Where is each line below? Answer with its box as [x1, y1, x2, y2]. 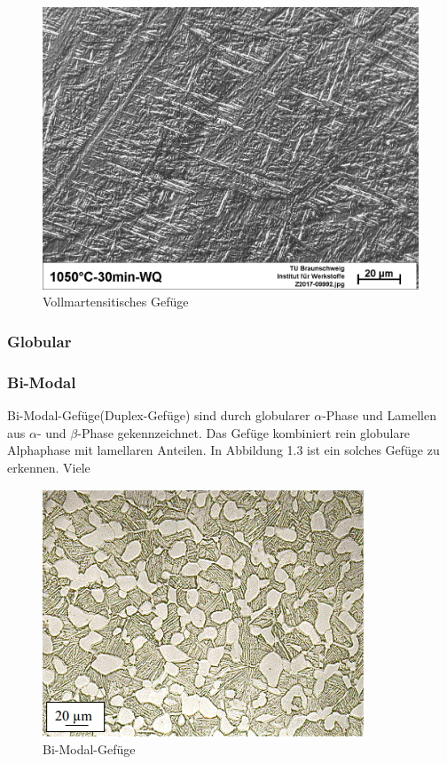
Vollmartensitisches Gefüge [43, 292, 189, 311]
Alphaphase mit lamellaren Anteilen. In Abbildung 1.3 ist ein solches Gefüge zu [7, 441, 440, 459]
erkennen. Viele [7, 458, 90, 476]
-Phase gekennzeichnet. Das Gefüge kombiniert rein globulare [77, 423, 411, 442]
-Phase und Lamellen [322, 406, 436, 425]
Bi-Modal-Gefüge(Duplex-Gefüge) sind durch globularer [7, 406, 310, 425]
